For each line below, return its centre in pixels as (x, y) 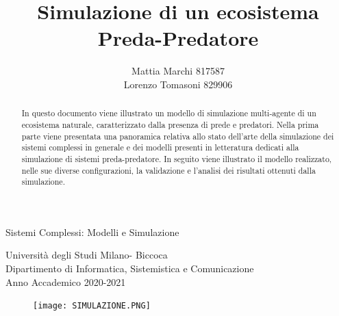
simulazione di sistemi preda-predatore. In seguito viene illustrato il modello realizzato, (177, 158)
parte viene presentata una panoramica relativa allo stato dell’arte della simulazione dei (178, 136)
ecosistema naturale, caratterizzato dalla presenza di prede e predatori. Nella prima (170, 124)
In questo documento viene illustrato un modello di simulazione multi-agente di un (169, 113)
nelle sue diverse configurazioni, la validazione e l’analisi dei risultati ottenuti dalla (168, 170)
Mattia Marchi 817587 (178, 71)
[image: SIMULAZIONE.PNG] (92, 306)
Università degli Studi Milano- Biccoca (87, 255)
